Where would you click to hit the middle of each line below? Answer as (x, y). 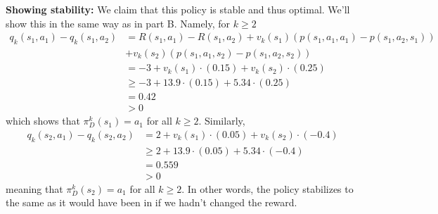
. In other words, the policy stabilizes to (268, 188)
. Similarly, (222, 121)
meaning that (34, 188)
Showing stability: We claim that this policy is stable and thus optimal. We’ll (178, 9)
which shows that (43, 121)
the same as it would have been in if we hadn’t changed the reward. (152, 202)
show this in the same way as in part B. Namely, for (118, 23)
